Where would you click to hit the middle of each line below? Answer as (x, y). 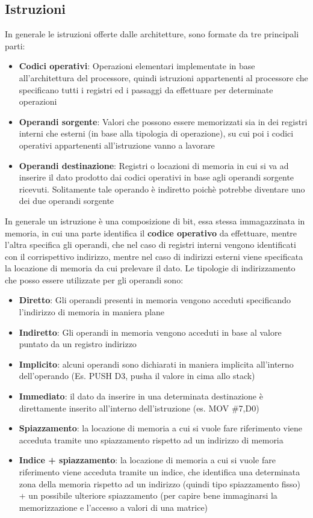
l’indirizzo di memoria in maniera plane (92, 312)
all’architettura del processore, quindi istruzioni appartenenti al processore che (163, 77)
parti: (15, 45)
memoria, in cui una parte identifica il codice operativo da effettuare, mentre (151, 233)
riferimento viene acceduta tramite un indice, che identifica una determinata (160, 472)
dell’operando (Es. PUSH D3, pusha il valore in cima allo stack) (137, 376)
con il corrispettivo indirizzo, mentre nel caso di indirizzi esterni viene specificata (154, 256)
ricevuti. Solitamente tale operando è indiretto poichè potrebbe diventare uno (162, 189)
